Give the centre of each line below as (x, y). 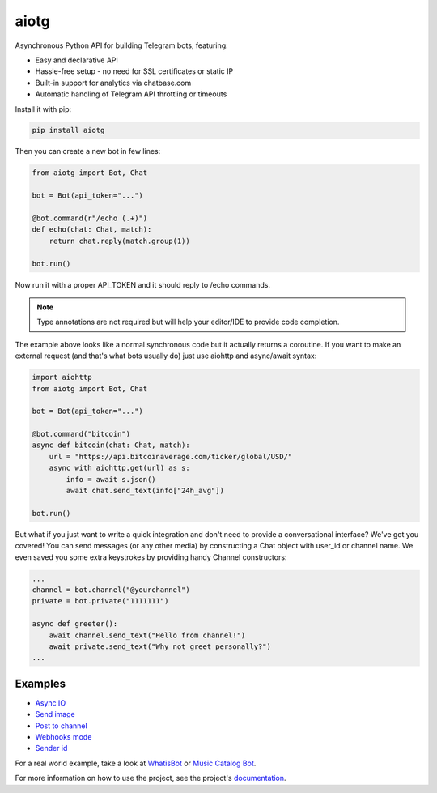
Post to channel (62, 726)
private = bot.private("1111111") (100, 601)
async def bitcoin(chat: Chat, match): (111, 445)
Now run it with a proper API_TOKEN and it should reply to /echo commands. (143, 284)
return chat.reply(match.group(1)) (119, 241)
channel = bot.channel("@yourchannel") (111, 590)
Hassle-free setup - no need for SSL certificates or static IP (134, 71)
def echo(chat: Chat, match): (92, 230)
